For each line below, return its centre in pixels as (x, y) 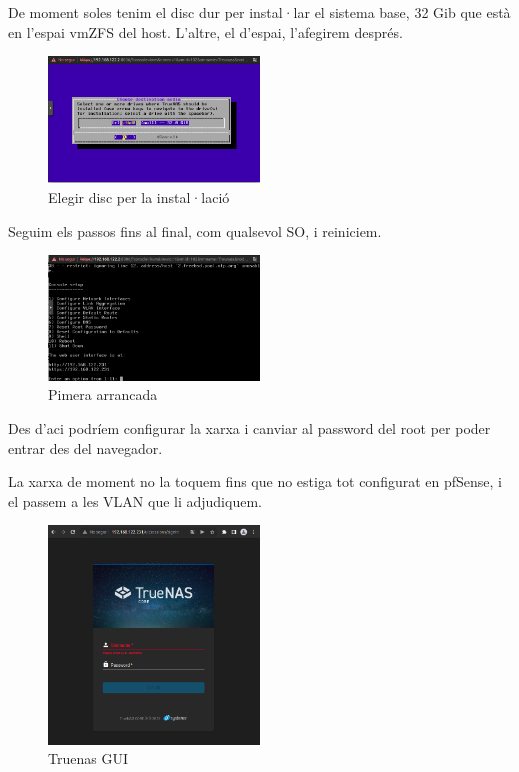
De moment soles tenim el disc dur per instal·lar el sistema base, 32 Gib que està (259, 12)
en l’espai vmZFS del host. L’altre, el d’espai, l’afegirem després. (205, 31)
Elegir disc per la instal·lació (139, 196)
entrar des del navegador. (85, 447)
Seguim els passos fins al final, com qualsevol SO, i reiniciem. (195, 230)
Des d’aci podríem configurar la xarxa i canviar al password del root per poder (249, 428)
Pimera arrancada (103, 394)
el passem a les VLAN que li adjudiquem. (135, 500)
